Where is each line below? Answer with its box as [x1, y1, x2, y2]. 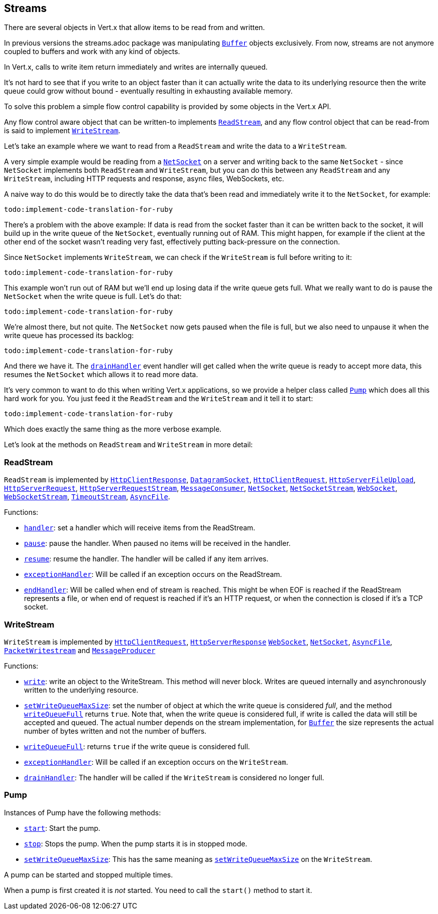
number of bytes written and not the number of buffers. [24, 726, 207, 735]
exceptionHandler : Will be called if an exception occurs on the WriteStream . [24, 757, 288, 766]
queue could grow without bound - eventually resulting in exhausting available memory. [4, 87, 293, 96]
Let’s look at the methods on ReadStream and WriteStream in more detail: [4, 440, 253, 449]
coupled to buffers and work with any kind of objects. [4, 47, 180, 56]
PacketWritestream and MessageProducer [4, 646, 156, 655]
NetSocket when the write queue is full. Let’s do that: [4, 292, 182, 301]
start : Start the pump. [24, 823, 101, 832]
